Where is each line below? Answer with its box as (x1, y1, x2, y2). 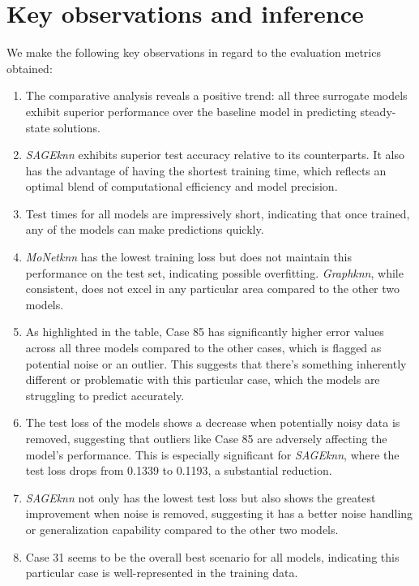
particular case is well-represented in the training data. (25, 564, 298, 581)
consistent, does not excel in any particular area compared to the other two (25, 280, 400, 297)
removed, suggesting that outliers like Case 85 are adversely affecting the (25, 430, 387, 446)
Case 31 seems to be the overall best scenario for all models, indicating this (25, 548, 400, 565)
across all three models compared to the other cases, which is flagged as (25, 339, 382, 356)
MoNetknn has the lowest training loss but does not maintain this (25, 248, 353, 265)
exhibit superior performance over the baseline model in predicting (25, 102, 357, 119)
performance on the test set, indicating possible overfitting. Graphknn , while (25, 264, 404, 281)
